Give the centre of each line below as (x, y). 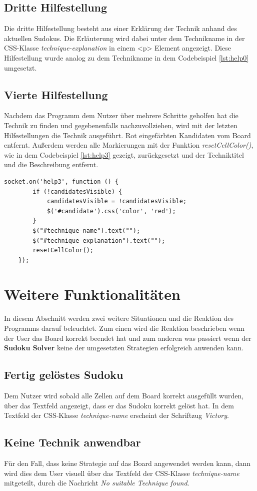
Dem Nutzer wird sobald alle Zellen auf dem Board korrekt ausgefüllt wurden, (124, 395)
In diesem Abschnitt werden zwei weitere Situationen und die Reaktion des (119, 318)
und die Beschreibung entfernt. (51, 164)
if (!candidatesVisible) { (77, 191)
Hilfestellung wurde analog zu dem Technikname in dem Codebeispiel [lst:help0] (126, 57)
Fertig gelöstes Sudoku (64, 375)
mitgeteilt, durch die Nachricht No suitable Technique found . (97, 483)
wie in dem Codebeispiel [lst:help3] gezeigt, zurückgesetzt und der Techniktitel (124, 154)
